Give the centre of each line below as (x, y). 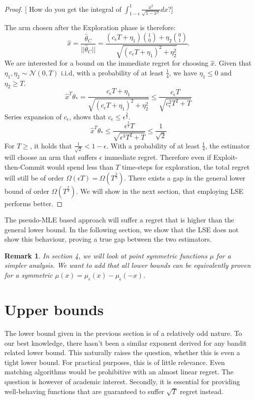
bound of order (27, 191)
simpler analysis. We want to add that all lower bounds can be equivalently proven (128, 265)
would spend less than (80, 166)
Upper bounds (54, 309)
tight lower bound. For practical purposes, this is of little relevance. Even (115, 362)
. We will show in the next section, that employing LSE (160, 191)
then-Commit (25, 166)
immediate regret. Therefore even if (158, 157)
